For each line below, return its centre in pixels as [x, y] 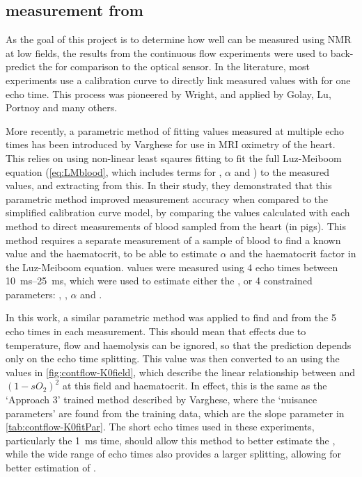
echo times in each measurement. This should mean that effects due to [156, 331]
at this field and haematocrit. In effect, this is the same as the [195, 386]
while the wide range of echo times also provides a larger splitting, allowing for [173, 454]
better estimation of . [51, 468]
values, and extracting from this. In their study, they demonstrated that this [169, 185]
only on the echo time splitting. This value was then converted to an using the [173, 358]
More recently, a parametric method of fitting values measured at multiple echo [175, 130]
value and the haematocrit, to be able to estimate [111, 253]
